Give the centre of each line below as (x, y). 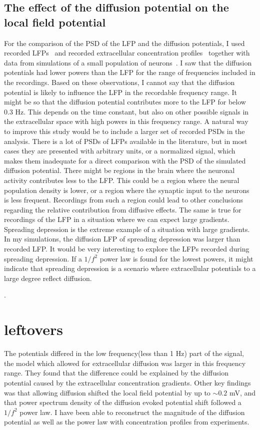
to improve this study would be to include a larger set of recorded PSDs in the (124, 131)
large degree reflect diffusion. (48, 278)
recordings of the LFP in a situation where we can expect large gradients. (117, 219)
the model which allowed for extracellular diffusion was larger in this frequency (125, 363)
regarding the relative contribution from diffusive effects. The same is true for (123, 209)
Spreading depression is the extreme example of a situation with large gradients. (127, 229)
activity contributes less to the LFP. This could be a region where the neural (122, 180)
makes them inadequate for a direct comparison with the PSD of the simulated (125, 160)
